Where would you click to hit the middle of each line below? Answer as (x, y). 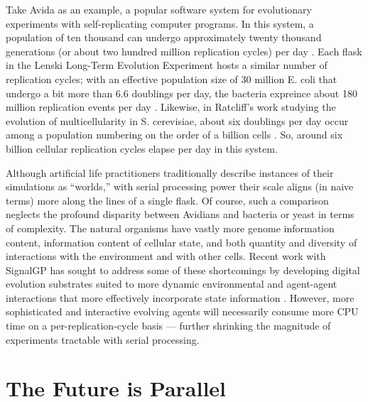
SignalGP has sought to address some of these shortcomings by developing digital (183, 270)
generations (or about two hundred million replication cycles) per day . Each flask (184, 51)
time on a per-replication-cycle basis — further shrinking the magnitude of (168, 326)
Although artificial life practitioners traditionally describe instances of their (170, 172)
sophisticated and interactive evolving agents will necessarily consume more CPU (182, 311)
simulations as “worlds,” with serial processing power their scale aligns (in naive (180, 186)
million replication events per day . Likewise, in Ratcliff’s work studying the (171, 107)
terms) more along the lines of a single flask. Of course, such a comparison (167, 200)
